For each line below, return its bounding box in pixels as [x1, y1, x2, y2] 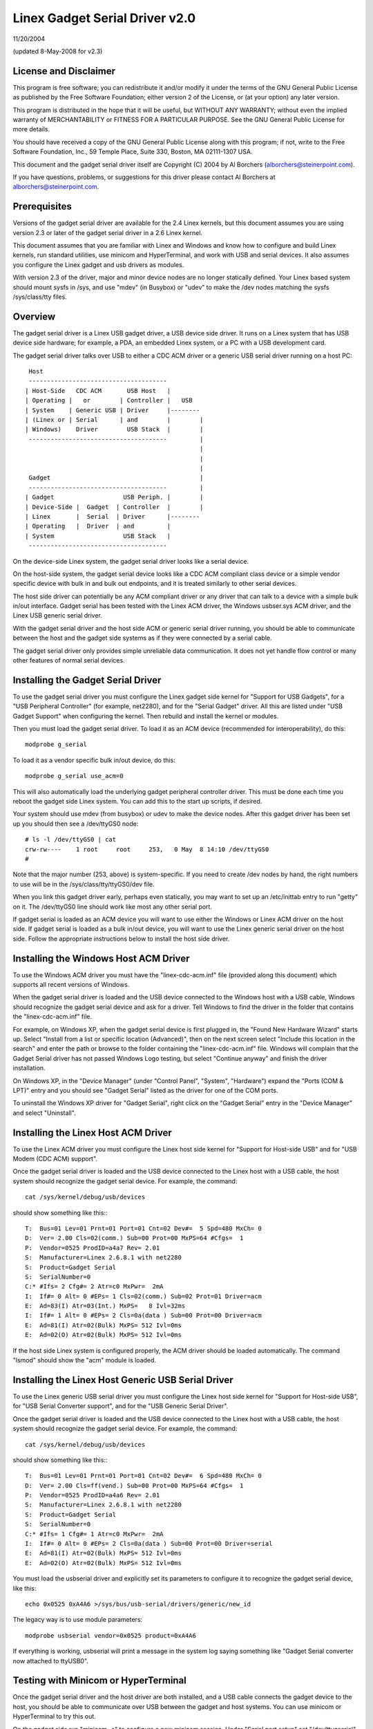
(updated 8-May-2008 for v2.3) [12, 47, 103, 55]
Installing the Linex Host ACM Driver [12, 1127, 172, 1138]
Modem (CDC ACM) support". [12, 1155, 98, 1163]
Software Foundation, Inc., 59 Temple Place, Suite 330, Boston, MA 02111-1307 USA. [12, 147, 253, 156]
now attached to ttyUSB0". [12, 1656, 89, 1665]
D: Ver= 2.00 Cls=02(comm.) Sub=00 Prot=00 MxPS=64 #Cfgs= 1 [25, 1235, 244, 1242]
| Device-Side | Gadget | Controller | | [25, 503, 204, 511]
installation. [12, 1064, 46, 1072]
